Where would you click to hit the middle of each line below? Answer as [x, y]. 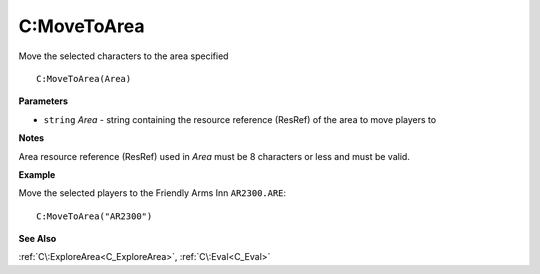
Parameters [43, 101]
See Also [37, 239]
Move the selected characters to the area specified [123, 56]
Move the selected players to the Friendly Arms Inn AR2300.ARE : [152, 193]
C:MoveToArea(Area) [84, 78]
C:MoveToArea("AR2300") [94, 216]
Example [37, 174]
